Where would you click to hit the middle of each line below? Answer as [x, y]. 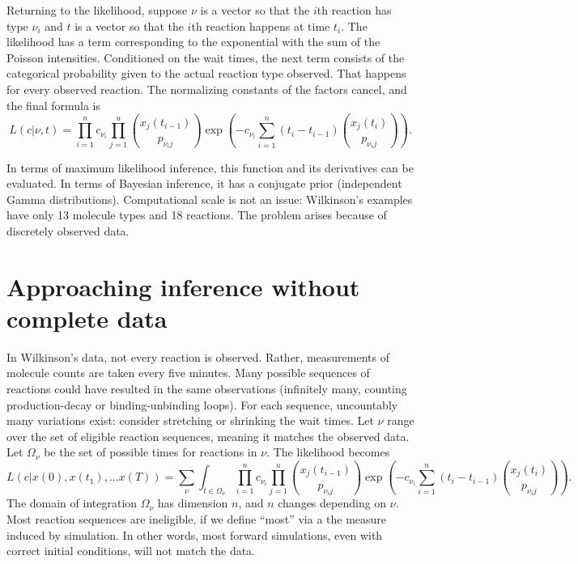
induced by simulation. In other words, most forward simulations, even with [195, 534]
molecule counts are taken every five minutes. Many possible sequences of [188, 373]
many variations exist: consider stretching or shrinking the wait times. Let [190, 420]
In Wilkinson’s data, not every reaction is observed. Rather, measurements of [198, 356]
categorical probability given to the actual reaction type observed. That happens [206, 73]
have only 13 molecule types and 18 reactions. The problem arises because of [197, 215]
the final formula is [54, 105]
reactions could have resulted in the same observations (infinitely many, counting [207, 389]
